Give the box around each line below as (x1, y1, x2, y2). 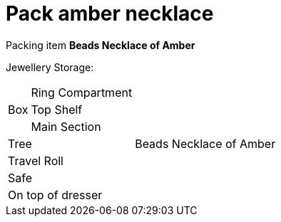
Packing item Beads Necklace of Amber (6, 38, 195, 51)
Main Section (31, 119, 101, 134)
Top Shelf (31, 102, 83, 117)
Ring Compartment (31, 85, 133, 100)
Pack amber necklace (6, 1, 214, 26)
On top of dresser (8, 187, 103, 202)
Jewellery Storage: (6, 60, 94, 73)
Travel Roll (8, 153, 63, 168)
